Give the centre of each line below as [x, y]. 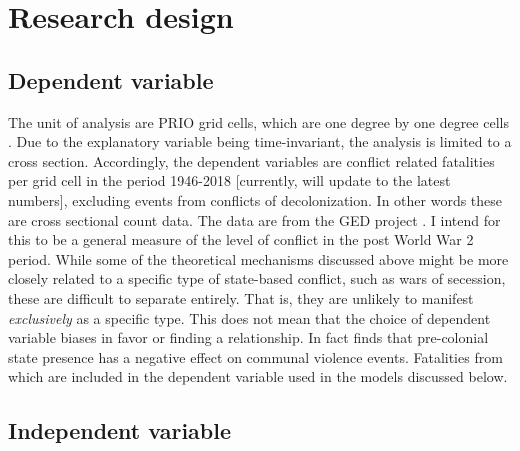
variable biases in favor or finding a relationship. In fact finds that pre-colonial [248, 337]
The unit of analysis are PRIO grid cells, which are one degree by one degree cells [258, 121]
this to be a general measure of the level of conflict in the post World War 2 [241, 239]
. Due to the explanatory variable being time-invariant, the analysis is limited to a [260, 141]
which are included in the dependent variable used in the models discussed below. [258, 376]
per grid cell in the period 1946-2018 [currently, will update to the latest [229, 180]
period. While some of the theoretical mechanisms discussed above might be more [258, 258]
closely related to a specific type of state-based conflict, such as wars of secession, [257, 278]
